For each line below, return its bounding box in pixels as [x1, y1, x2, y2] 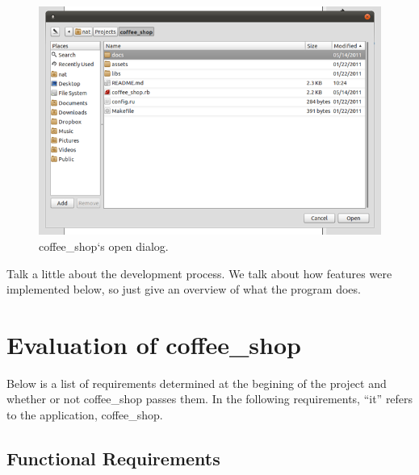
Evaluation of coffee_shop [6, 327, 301, 360]
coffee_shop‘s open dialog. [39, 237, 169, 254]
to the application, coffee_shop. [6, 406, 163, 423]
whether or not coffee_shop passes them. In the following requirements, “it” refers [6, 390, 413, 407]
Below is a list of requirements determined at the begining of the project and [6, 374, 387, 391]
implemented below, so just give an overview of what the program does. [6, 281, 361, 298]
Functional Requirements [6, 445, 220, 470]
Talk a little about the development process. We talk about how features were [6, 265, 392, 281]
